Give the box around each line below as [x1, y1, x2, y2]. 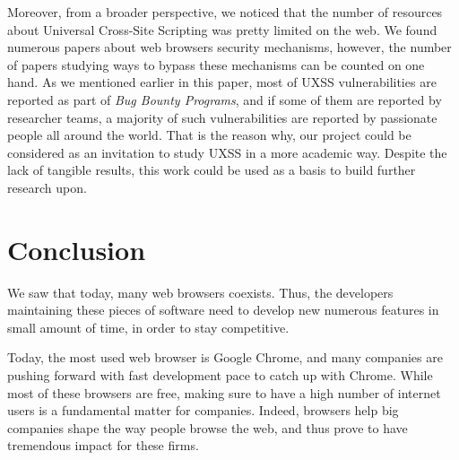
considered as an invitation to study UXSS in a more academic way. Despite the [7, 143, 447, 161]
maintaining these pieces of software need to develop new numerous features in [7, 300, 439, 319]
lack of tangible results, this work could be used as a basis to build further [7, 161, 416, 179]
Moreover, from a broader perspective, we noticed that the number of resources [7, 3, 443, 21]
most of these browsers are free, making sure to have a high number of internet [7, 383, 441, 402]
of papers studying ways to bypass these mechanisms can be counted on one [7, 55, 425, 74]
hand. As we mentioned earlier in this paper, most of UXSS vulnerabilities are [7, 73, 437, 91]
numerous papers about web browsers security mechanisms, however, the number [7, 38, 452, 56]
